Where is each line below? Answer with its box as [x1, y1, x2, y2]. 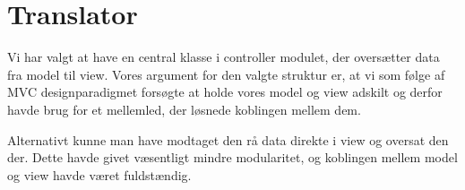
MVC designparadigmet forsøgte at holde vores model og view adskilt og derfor [7, 82, 443, 101]
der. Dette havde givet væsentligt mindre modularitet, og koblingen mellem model [7, 148, 458, 167]
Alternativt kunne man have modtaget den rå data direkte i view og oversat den [7, 130, 449, 149]
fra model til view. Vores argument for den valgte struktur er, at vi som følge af [7, 65, 445, 83]
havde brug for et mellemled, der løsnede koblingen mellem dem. [7, 99, 361, 118]
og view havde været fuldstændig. [7, 165, 192, 184]
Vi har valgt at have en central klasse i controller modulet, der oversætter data [7, 47, 440, 66]
